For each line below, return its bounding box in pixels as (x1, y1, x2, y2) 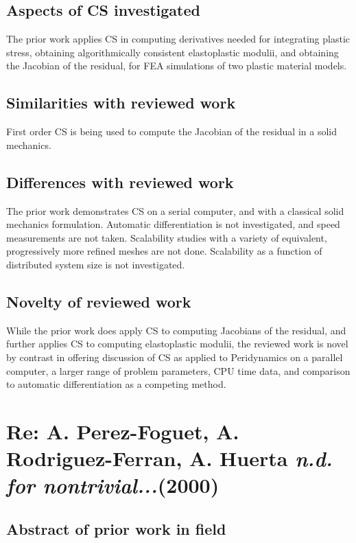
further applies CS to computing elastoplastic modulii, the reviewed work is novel (6, 336, 348, 351)
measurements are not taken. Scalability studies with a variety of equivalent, (6, 230, 327, 244)
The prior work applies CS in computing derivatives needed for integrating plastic (6, 32, 350, 46)
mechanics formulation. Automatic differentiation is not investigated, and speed (6, 217, 340, 231)
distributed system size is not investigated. (6, 257, 185, 271)
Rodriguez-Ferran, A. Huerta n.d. (6, 444, 333, 473)
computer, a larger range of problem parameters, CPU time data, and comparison (6, 363, 351, 378)
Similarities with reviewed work (6, 92, 236, 113)
